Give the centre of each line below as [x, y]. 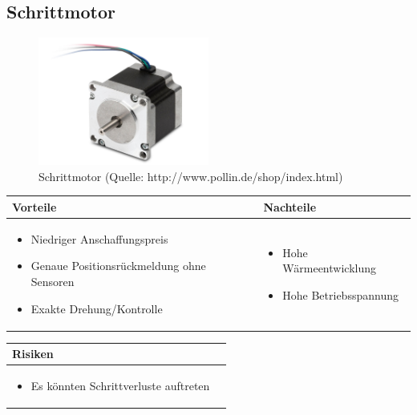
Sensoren [53, 281]
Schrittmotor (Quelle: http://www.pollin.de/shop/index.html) [191, 176]
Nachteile [290, 206]
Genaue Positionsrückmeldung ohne [118, 266]
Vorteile [34, 206]
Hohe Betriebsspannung [340, 294]
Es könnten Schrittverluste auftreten [120, 385]
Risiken [33, 354]
